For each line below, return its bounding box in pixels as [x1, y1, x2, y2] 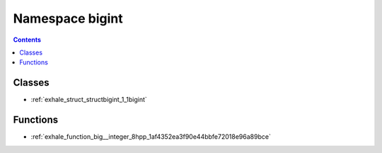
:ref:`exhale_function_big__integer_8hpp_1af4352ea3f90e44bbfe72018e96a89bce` [30, 132, 272, 141]
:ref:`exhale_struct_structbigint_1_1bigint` [30, 96, 148, 104]
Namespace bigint [13, 11, 123, 26]
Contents [13, 35, 42, 44]
